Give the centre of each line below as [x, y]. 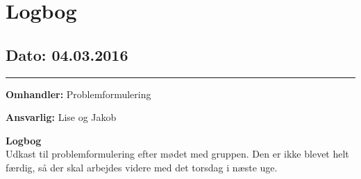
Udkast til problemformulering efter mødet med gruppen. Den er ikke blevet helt [177, 154]
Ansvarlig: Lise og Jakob [61, 117]
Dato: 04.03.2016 [67, 54]
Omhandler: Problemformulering [78, 94]
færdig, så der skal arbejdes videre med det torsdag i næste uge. [142, 167]
